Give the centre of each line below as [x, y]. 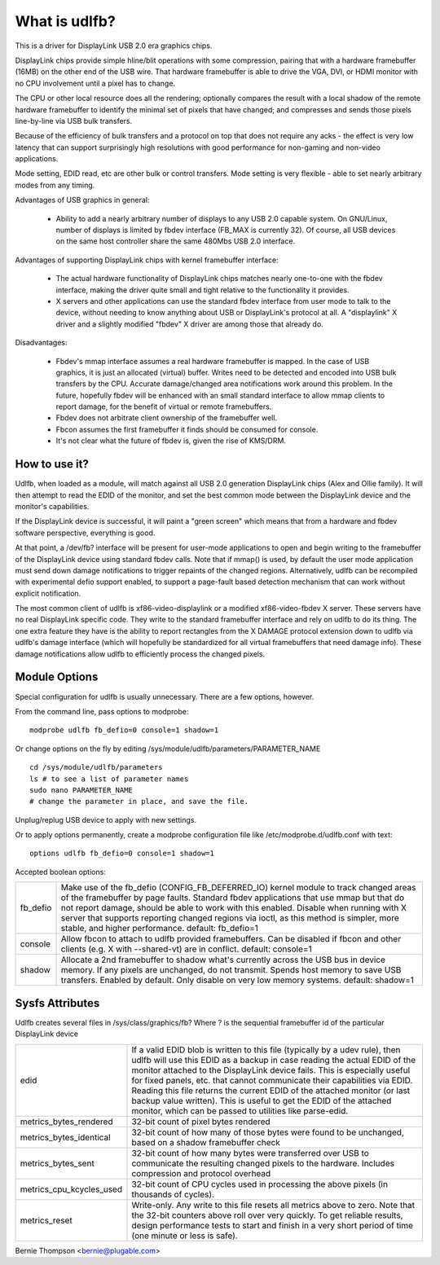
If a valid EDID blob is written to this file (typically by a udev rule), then [266, 1049]
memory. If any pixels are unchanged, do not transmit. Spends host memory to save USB [231, 970]
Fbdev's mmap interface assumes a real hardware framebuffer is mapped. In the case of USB [213, 361]
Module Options [57, 677]
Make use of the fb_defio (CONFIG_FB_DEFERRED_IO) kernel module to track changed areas [238, 888]
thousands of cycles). [173, 1194]
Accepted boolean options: [60, 872]
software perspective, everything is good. [85, 533]
